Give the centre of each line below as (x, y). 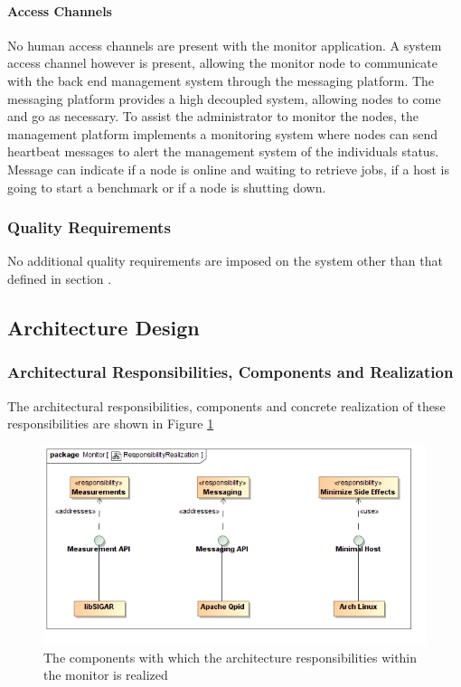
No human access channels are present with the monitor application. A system (225, 45)
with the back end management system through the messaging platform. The (221, 80)
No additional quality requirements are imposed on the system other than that (225, 261)
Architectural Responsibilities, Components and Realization (230, 372)
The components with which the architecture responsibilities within (230, 657)
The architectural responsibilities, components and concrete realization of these (226, 405)
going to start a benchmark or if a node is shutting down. (167, 187)
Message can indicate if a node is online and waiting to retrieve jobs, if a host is (228, 169)
